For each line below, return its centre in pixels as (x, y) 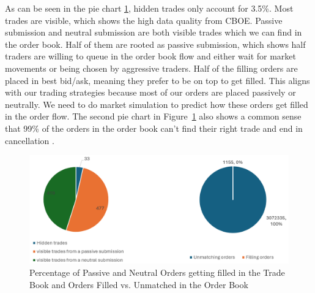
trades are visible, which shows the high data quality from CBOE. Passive (144, 20)
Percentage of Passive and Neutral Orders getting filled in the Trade (157, 272)
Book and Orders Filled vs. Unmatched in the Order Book (139, 284)
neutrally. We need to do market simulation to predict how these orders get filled (157, 104)
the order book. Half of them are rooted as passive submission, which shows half (155, 44)
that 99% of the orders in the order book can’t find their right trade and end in (154, 128)
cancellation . (30, 140)
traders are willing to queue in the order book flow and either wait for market (151, 56)
